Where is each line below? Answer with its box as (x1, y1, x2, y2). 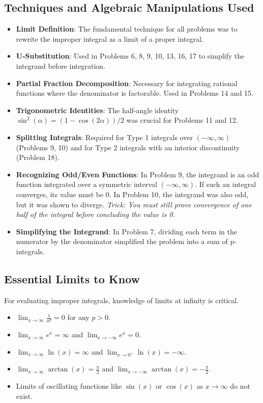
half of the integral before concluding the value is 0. (16, 209, 175, 220)
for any (67, 312, 90, 323)
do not (230, 381, 250, 391)
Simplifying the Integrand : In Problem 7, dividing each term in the (16, 226, 237, 236)
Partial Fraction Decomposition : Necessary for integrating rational (16, 77, 238, 88)
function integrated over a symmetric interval (16, 179, 157, 190)
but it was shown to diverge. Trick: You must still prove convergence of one (16, 199, 252, 209)
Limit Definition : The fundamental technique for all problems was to (16, 23, 238, 34)
